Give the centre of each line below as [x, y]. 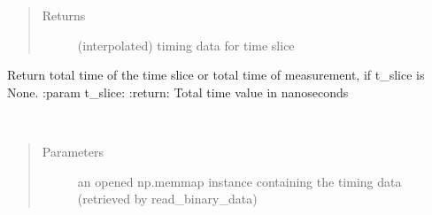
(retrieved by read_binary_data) [167, 199]
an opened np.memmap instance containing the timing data [239, 181]
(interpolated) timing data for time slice [186, 45]
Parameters [73, 151]
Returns [64, 15]
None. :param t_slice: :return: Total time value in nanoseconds [178, 92]
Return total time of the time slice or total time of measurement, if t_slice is [216, 75]
